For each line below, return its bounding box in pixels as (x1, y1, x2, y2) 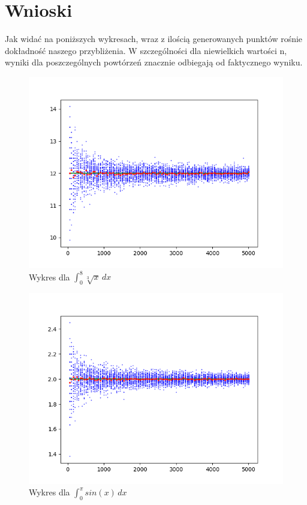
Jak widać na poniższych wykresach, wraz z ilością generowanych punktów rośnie (5, 32, 303, 45)
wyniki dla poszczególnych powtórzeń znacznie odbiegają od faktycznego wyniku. (5, 56, 303, 68)
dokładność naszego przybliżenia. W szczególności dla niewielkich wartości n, (5, 44, 287, 56)
